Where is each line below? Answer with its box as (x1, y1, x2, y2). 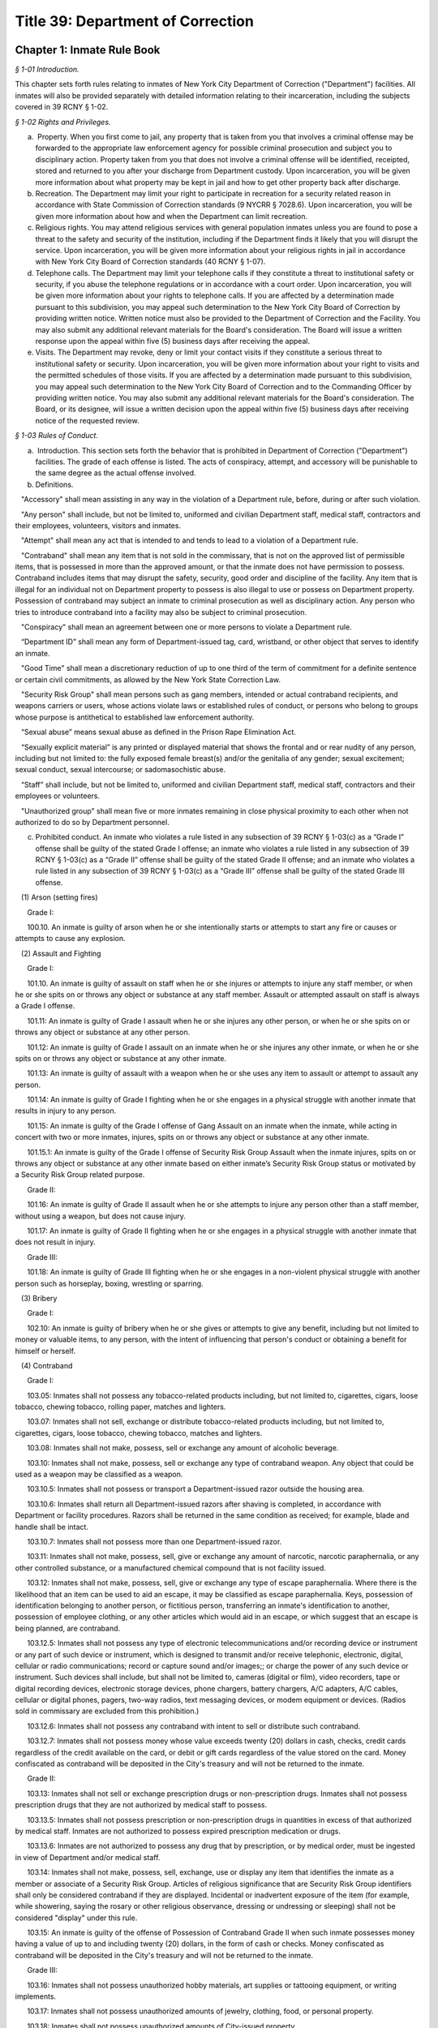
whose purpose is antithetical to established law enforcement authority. (15, 712, 255, 722)
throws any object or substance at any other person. (15, 1027, 191, 1038)
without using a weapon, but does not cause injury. (15, 1211, 186, 1221)
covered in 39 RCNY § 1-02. (15, 102, 109, 112)
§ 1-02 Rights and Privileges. (15, 117, 111, 127)
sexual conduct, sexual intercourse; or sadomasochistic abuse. (15, 765, 226, 775)
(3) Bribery (20, 1293, 58, 1303)
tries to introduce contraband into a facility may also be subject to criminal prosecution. (15, 607, 307, 617)
